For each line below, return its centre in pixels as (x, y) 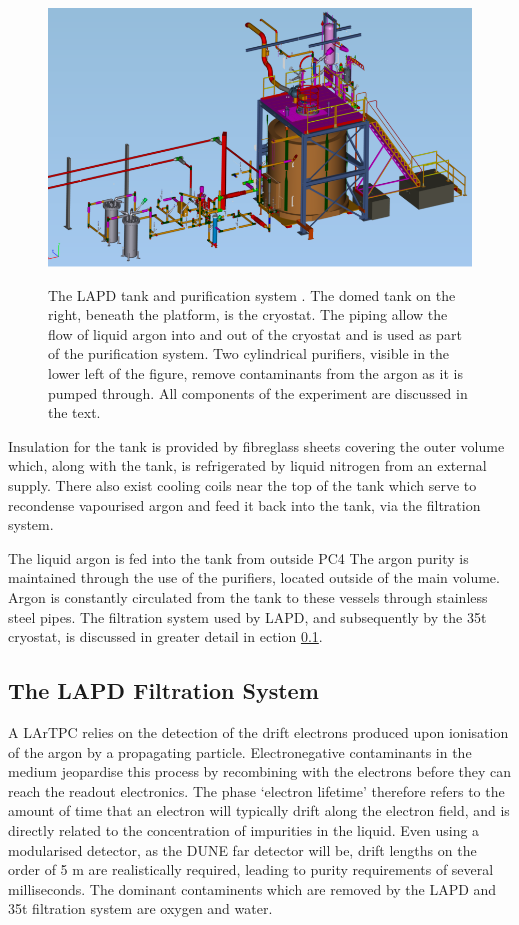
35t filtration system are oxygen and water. (140, 908)
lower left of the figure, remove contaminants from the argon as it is (255, 373)
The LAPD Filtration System (163, 690)
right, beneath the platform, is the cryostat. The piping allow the (248, 314)
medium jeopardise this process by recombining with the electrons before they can (260, 771)
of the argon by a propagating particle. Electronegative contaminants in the (240, 751)
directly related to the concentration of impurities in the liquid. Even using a (244, 829)
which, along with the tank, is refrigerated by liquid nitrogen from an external (247, 465)
